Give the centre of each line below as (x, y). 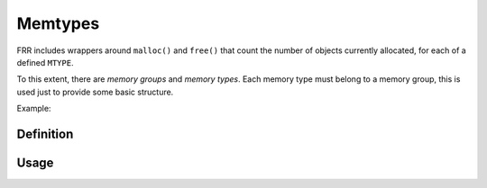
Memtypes (58, 23)
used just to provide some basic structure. (95, 92)
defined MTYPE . (45, 62)
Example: (34, 109)
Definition (45, 134)
